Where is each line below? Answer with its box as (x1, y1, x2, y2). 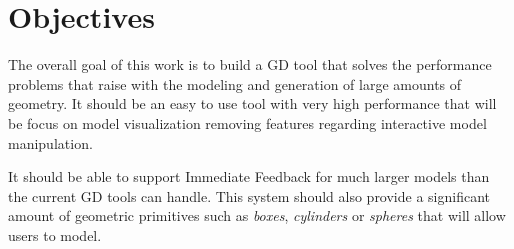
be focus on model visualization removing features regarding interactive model (8, 112, 487, 133)
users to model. (8, 224, 102, 245)
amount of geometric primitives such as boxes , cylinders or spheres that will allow (8, 205, 506, 226)
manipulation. (8, 132, 93, 153)
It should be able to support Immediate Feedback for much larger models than (8, 166, 490, 187)
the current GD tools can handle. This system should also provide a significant (8, 185, 491, 206)
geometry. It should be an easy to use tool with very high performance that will (8, 93, 497, 114)
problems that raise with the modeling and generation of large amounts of (8, 73, 462, 94)
